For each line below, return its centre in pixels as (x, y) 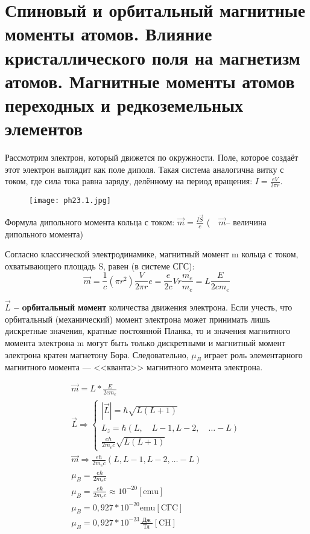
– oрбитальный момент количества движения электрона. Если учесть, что (153, 307)
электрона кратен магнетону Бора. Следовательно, (97, 354)
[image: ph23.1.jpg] (70, 201)
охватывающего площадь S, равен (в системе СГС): (100, 265)
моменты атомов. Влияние (109, 34)
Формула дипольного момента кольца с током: (90, 221)
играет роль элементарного (253, 354)
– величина (246, 221)
